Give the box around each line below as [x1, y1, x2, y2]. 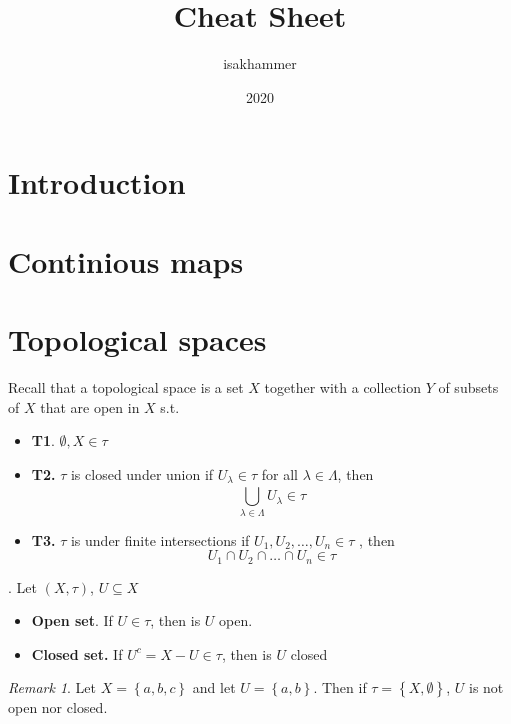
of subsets [438, 377, 499, 397]
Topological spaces [8, 319, 267, 360]
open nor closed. [8, 697, 108, 718]
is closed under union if [70, 463, 214, 484]
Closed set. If [31, 643, 123, 664]
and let [192, 677, 236, 698]
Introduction [8, 162, 186, 203]
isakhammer [223, 53, 297, 74]
